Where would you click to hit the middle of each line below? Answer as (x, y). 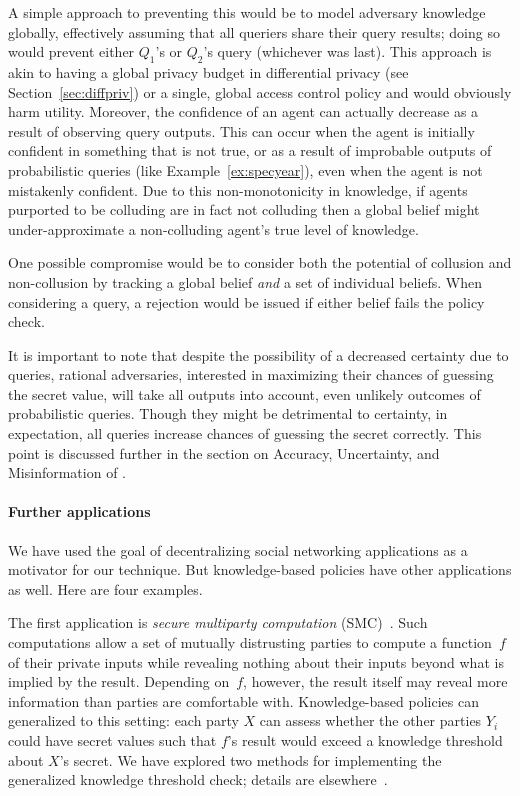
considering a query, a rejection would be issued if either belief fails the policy (246, 301)
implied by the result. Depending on (119, 681)
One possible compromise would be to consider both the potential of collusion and (260, 262)
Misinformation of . (67, 472)
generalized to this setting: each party (123, 720)
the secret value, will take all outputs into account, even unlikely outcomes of (244, 393)
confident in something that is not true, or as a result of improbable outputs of (250, 150)
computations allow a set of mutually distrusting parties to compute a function (250, 642)
